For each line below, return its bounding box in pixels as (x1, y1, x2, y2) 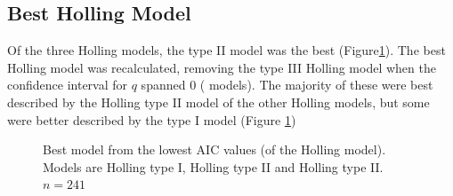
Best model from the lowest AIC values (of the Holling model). (43, 140, 386, 159)
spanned (141, 75, 186, 94)
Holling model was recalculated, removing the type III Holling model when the (7, 58, 436, 76)
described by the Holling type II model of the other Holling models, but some (7, 92, 430, 111)
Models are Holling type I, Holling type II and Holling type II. (43, 157, 384, 176)
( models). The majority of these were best (199, 75, 433, 94)
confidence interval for (7, 75, 128, 94)
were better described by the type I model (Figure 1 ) (7, 110, 296, 129)
